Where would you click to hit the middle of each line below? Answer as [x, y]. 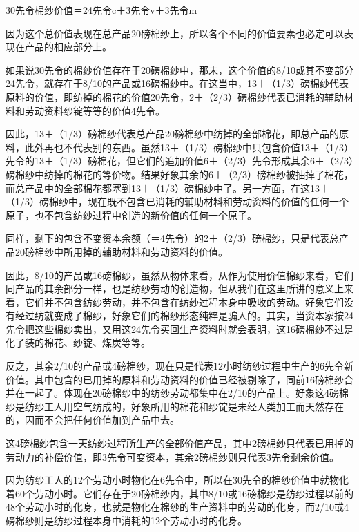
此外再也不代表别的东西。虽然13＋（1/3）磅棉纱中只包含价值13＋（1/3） [189, 147]
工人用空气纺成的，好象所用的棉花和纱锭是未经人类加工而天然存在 [194, 406]
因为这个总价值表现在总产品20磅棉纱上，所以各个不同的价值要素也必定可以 [175, 33]
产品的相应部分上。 [68, 47]
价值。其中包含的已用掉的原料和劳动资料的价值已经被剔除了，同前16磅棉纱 [175, 379]
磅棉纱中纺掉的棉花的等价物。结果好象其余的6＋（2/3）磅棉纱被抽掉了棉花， [179, 174]
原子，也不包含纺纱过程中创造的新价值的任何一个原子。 [131, 215]
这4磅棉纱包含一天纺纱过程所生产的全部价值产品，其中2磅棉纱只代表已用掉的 [179, 443]
